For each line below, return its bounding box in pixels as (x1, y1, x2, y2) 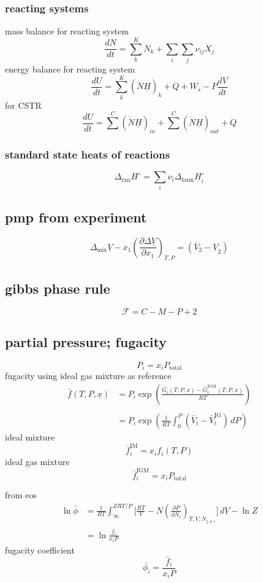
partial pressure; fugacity (5, 332, 167, 351)
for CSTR (5, 98, 42, 111)
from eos (5, 488, 37, 501)
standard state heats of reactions (5, 146, 170, 162)
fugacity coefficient (5, 544, 75, 557)
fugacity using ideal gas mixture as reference (5, 369, 172, 382)
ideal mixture (5, 430, 55, 443)
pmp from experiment (5, 207, 147, 226)
